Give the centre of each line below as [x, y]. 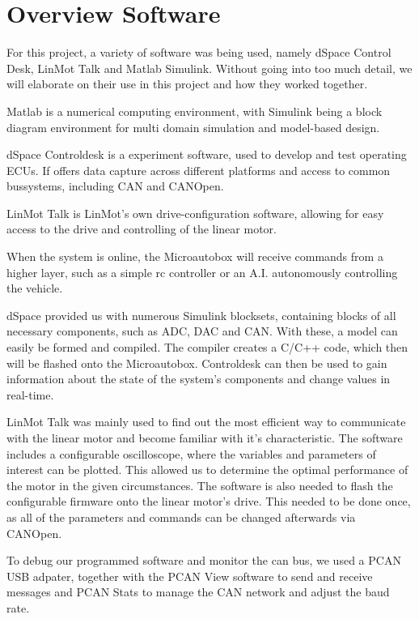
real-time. [30, 394]
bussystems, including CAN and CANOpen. [115, 186]
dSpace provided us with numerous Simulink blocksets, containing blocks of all [201, 315]
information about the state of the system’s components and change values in [199, 379]
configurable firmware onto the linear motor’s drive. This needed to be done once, [209, 501]
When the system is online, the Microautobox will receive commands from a [195, 256]
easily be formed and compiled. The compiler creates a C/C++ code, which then [207, 347]
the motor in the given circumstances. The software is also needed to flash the [200, 485]
